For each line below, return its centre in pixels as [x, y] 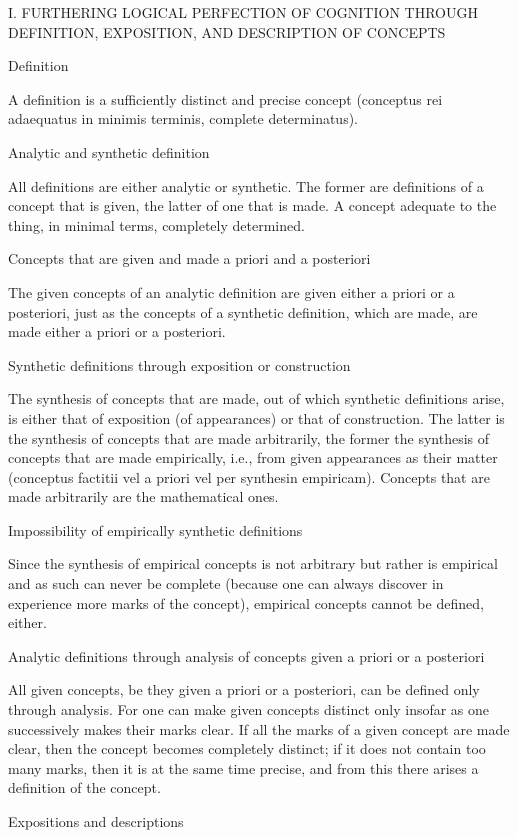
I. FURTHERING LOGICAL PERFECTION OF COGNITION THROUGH [243, 12]
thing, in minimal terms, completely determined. [156, 224]
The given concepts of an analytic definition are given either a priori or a [231, 291]
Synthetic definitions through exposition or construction [179, 364]
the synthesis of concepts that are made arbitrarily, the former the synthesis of [249, 437]
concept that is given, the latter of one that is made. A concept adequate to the [252, 205]
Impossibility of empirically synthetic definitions [155, 529]
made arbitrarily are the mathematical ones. [143, 496]
